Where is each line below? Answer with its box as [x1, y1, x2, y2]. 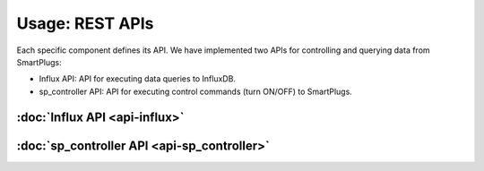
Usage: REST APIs [16, 13, 154, 33]
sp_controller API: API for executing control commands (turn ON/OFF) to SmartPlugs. [39, 86, 353, 97]
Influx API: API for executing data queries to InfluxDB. [39, 73, 237, 84]
